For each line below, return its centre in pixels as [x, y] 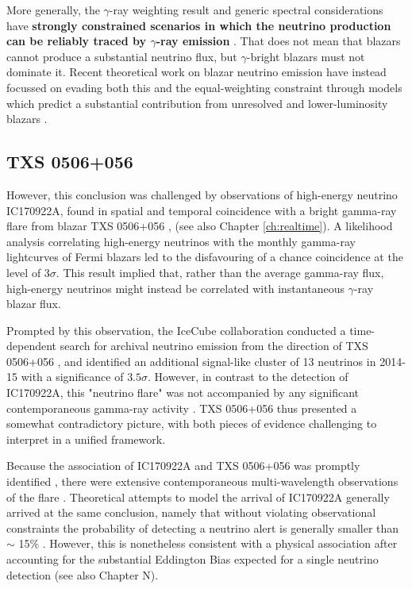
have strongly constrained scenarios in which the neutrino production [199, 25]
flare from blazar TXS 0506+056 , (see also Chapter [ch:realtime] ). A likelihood [200, 226]
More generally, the [53, 10]
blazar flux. [34, 304]
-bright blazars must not [306, 56]
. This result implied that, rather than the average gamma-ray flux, [220, 272]
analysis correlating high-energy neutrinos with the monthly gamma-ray [181, 241]
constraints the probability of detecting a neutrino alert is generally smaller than [203, 527]
